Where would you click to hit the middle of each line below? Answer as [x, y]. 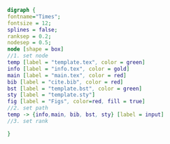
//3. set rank [28, 121]
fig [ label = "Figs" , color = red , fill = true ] [76, 102]
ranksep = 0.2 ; [29, 36]
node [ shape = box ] [36, 49]
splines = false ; [33, 30]
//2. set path [28, 108]
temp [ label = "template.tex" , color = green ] [76, 63]
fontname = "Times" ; [34, 17]
